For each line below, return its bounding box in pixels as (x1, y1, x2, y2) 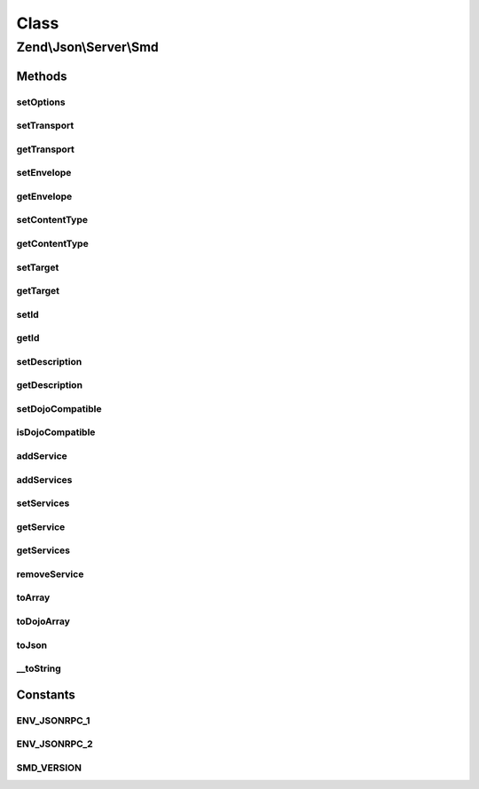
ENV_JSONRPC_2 (16, 738, 93, 750)
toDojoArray (16, 615, 71, 627)
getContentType (16, 237, 89, 249)
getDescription (16, 379, 83, 391)
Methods (16, 68, 67, 83)
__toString (16, 662, 61, 675)
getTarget (16, 285, 60, 297)
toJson (16, 639, 48, 651)
